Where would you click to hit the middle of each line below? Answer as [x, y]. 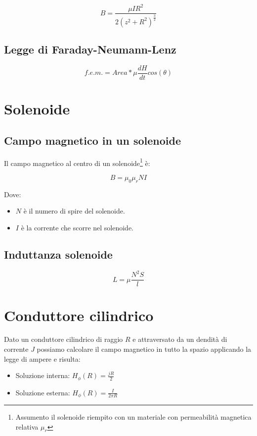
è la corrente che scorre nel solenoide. [77, 227]
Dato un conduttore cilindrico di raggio [64, 339]
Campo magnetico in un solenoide [92, 140]
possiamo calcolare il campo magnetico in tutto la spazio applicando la [144, 349]
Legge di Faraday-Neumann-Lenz [90, 49]
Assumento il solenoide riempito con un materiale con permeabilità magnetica [133, 417]
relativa [27, 426]
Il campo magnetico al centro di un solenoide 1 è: [77, 162]
